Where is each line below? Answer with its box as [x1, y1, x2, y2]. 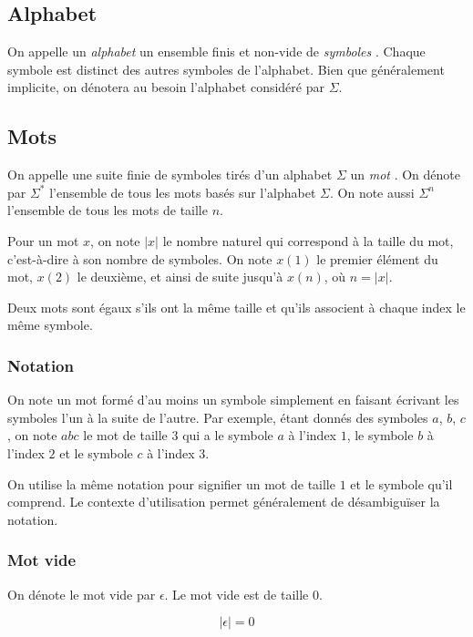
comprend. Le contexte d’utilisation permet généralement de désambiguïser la [7, 492, 440, 511]
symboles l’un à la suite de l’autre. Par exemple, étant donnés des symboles [7, 407, 428, 426]
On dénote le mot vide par [7, 584, 156, 603]
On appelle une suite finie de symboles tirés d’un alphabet [7, 165, 333, 184]
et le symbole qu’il [350, 474, 453, 493]
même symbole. [7, 315, 93, 334]
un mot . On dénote [350, 165, 460, 184]
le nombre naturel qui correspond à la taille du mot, [162, 231, 454, 250]
